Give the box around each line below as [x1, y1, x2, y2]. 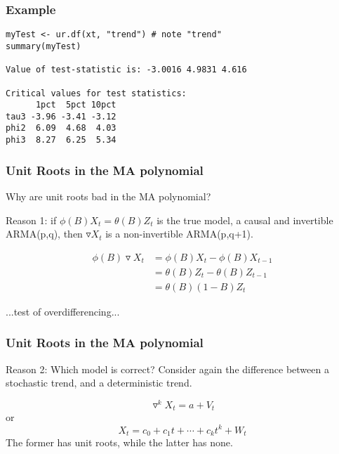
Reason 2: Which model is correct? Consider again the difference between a [6, 361, 329, 376]
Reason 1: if [6, 212, 57, 227]
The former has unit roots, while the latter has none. [6, 434, 233, 449]
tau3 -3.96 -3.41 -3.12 [6, 111, 117, 122]
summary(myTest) [6, 41, 81, 51]
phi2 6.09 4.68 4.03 [6, 123, 117, 134]
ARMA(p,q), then [6, 226, 83, 241]
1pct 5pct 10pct [35, 100, 117, 110]
